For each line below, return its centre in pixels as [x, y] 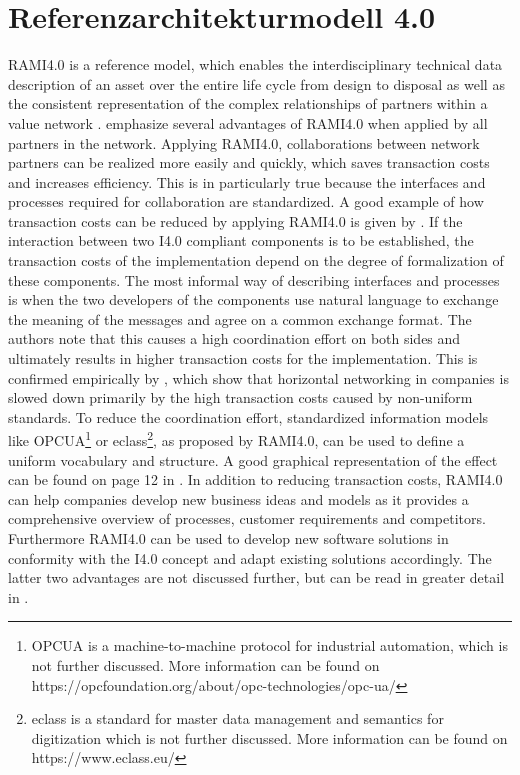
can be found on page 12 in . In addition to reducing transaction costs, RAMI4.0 [255, 479]
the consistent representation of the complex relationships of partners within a [248, 103]
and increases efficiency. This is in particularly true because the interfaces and [247, 181]
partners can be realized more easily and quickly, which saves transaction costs [249, 162]
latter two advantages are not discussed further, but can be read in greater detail [256, 577]
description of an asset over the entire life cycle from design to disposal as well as [256, 83]
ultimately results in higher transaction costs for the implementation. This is [243, 358]
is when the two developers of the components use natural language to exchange [253, 299]
